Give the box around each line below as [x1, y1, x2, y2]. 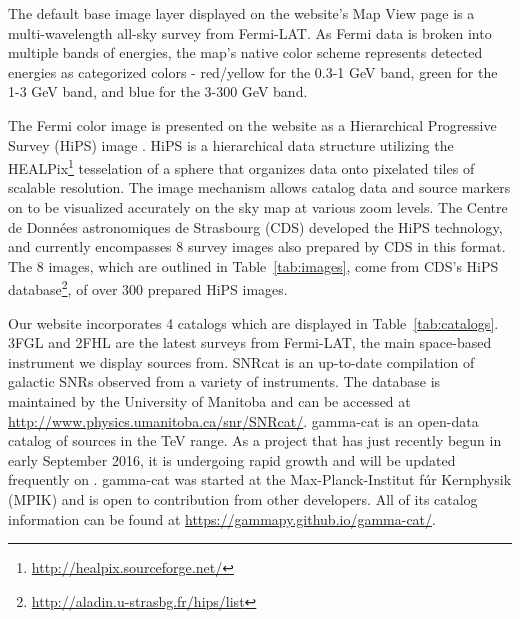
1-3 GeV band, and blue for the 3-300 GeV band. [8, 81, 308, 102]
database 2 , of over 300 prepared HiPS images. [8, 276, 288, 300]
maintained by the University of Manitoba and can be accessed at [8, 391, 411, 411]
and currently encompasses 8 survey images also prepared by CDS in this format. [8, 236, 506, 257]
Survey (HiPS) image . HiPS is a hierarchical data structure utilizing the [8, 134, 454, 155]
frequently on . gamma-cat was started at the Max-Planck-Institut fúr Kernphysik [8, 469, 512, 490]
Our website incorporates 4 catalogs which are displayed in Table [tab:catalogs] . [8, 312, 499, 333]
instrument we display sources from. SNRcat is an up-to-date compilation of [8, 351, 475, 372]
